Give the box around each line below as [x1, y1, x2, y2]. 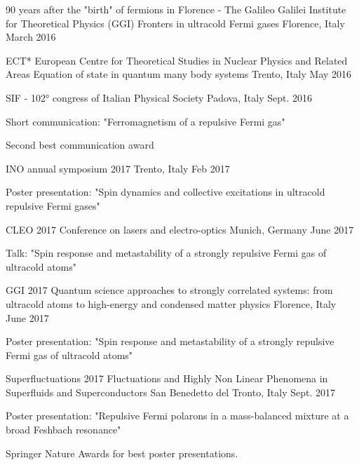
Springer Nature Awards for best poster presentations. [6, 445, 238, 460]
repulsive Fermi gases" [6, 198, 100, 213]
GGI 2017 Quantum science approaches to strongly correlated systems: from [6, 283, 333, 297]
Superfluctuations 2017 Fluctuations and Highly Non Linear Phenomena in [6, 371, 328, 386]
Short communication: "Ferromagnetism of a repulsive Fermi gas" [6, 114, 285, 128]
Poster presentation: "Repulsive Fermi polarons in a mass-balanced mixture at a [6, 408, 349, 423]
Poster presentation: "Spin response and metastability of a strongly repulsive [6, 334, 334, 349]
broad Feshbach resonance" [6, 422, 121, 437]
